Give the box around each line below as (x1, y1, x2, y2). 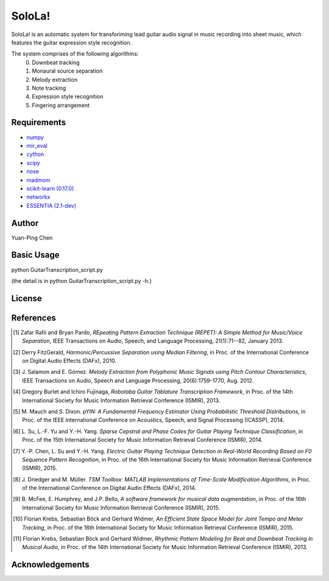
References (11, 312, 56, 323)
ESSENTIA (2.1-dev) (26, 202, 76, 209)
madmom (26, 176, 51, 183)
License (11, 293, 42, 304)
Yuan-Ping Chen (11, 234, 53, 241)
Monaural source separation (32, 67, 103, 75)
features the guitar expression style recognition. (11, 38, 132, 46)
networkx (26, 193, 51, 201)
